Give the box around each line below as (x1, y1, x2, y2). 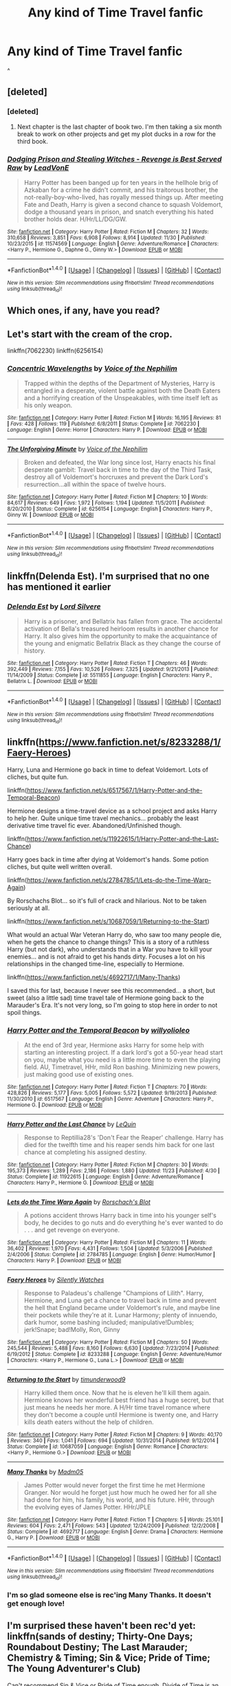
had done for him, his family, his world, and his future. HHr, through (23, 1496, 214, 1504)
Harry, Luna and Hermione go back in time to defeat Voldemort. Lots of (7, 765, 208, 774)
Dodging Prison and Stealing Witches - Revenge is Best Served (7, 154, 222, 164)
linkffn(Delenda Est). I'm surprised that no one (7, 570, 210, 582)
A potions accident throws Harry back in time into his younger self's (23, 1212, 217, 1220)
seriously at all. (7, 904, 50, 912)
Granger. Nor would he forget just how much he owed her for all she (23, 1489, 217, 1497)
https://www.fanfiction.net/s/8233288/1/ (38, 736, 221, 748)
